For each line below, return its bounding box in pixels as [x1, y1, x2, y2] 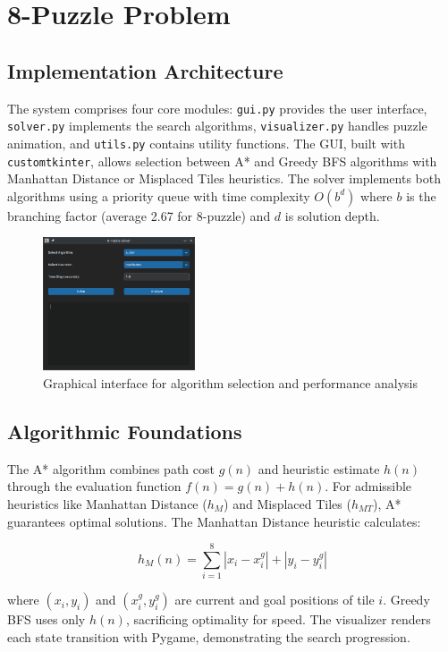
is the [406, 186, 436, 205]
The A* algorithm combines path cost [7, 459, 215, 478]
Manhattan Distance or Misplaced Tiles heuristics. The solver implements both [7, 169, 442, 188]
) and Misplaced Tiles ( [224, 494, 351, 512]
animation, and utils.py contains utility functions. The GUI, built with [7, 133, 405, 152]
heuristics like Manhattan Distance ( [7, 494, 207, 512]
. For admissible [325, 477, 412, 495]
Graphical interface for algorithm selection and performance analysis [43, 374, 418, 392]
